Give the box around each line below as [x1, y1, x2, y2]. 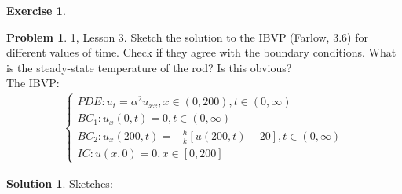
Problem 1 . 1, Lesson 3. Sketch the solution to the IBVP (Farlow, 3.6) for [6, 28, 368, 45]
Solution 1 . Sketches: [6, 175, 113, 192]
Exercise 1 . [6, 2, 66, 18]
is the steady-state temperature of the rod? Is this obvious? [6, 59, 292, 75]
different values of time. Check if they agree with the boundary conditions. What [6, 44, 397, 60]
